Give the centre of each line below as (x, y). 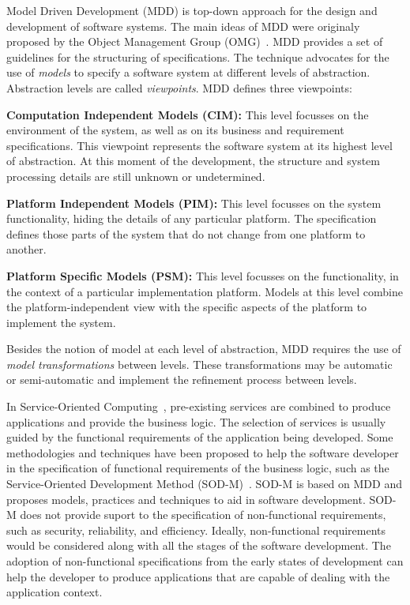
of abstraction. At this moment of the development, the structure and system (193, 161)
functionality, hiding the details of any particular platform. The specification (192, 218)
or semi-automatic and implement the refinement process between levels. (182, 380)
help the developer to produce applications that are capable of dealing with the (198, 576)
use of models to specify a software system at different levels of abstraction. (188, 72)
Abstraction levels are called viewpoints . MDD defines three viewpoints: (179, 87)
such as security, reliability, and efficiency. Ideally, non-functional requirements (196, 530)
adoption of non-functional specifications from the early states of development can (205, 561)
